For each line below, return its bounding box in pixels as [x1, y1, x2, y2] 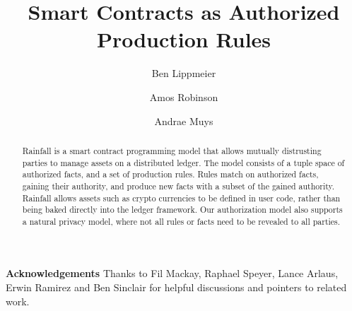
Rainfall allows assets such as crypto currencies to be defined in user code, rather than [22, 192, 341, 204]
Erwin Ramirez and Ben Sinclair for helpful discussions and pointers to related [6, 280, 347, 295]
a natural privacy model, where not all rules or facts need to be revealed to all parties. [22, 215, 341, 227]
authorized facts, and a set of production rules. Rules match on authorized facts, [22, 168, 319, 180]
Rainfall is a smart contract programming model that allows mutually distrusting [22, 144, 322, 156]
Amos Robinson [149, 89, 218, 104]
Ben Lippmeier [151, 66, 216, 81]
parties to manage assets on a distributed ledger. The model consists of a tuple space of [22, 156, 345, 168]
